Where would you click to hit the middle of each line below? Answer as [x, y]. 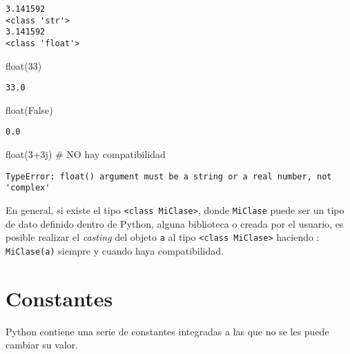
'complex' [28, 188]
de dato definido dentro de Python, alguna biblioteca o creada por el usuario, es [175, 223]
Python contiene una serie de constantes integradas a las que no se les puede [167, 331]
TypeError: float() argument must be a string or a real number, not [169, 176]
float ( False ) [29, 109]
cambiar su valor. [42, 345]
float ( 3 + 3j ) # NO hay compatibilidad [86, 154]
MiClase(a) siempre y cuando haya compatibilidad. [115, 250]
